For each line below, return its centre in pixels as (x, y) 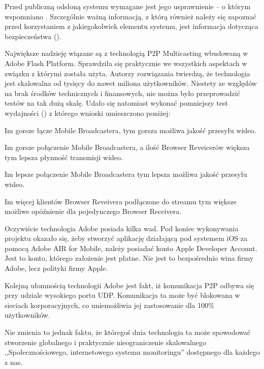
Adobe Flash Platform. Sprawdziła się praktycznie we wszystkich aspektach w (126, 63)
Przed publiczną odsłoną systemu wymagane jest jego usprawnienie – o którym (128, 6)
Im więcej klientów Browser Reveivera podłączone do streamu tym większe (121, 201)
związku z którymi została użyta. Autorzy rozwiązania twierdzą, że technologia (127, 73)
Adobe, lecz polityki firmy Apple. (56, 268)
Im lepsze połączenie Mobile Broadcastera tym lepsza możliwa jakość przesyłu (126, 174)
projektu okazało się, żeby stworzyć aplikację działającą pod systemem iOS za (126, 238)
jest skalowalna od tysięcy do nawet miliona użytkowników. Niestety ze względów (131, 83)
